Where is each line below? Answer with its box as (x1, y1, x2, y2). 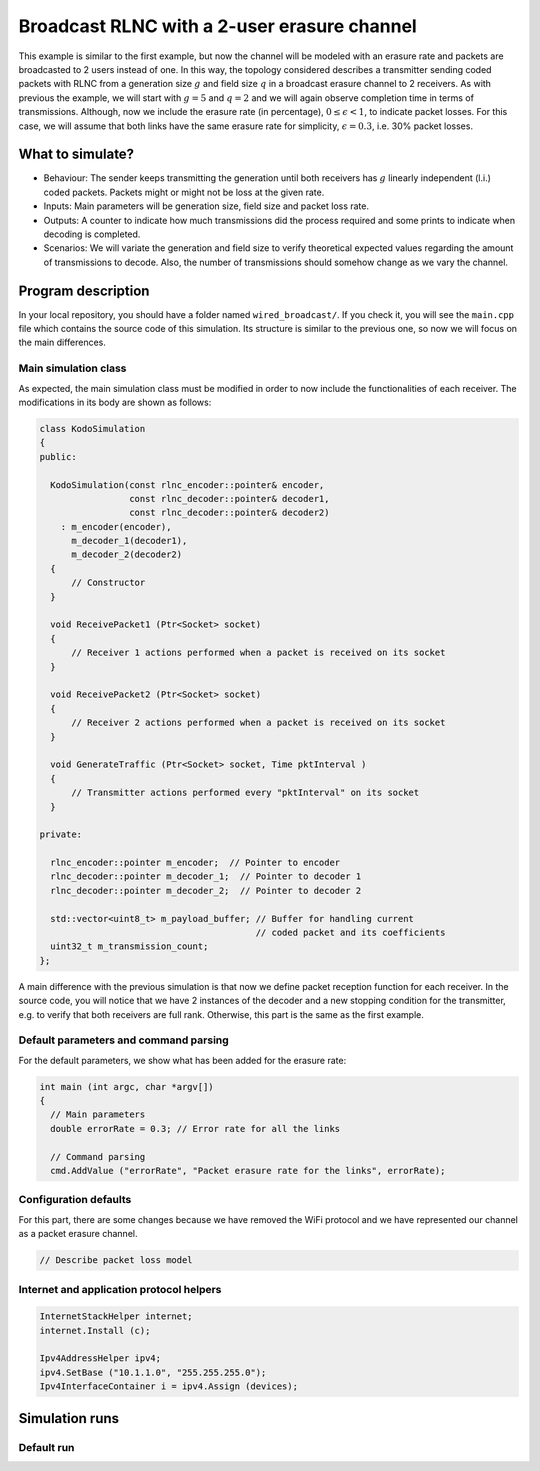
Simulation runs (18, 1410, 120, 1427)
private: (39, 829, 83, 840)
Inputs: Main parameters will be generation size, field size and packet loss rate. (43, 200, 370, 212)
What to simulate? (18, 146, 135, 163)
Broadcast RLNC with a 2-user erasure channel (18, 15, 417, 37)
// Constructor (71, 577, 146, 589)
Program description (18, 282, 150, 299)
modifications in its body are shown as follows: (18, 396, 212, 408)
